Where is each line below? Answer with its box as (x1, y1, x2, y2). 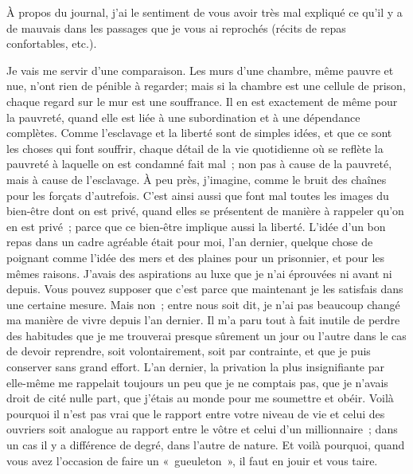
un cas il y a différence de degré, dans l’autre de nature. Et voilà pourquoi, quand (6, 437, 405, 453)
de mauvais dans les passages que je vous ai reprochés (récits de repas (6, 19, 346, 36)
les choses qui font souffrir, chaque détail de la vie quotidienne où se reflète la (6, 139, 384, 156)
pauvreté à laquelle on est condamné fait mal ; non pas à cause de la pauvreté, (6, 155, 392, 172)
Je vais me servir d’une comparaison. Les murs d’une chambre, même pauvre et (6, 61, 394, 78)
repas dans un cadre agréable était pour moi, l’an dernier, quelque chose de (6, 233, 373, 250)
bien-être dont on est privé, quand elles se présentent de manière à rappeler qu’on (6, 202, 404, 219)
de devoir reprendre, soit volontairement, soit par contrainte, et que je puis (6, 343, 371, 359)
